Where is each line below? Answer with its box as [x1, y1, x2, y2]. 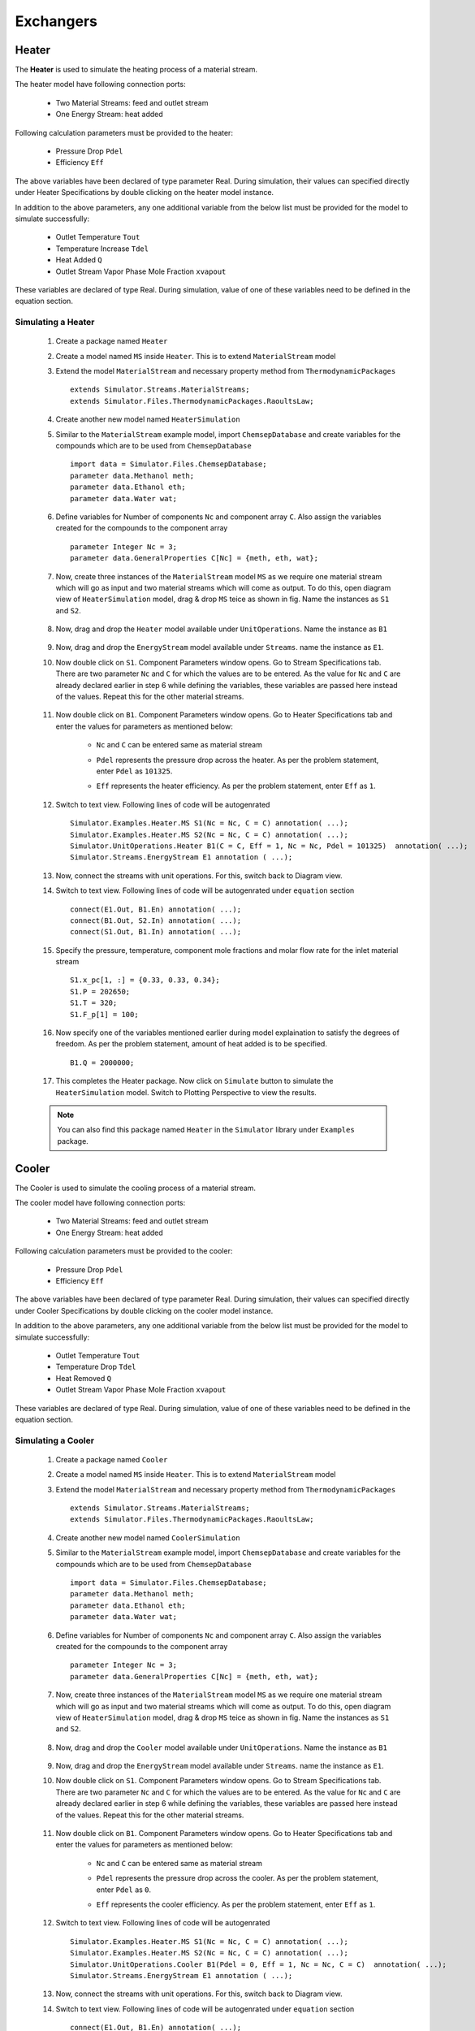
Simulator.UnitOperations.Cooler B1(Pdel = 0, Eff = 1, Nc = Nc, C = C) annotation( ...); [70, 1960, 447, 1969]
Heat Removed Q [55, 1373, 112, 1383]
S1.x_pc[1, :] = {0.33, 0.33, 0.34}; [70, 976, 221, 985]
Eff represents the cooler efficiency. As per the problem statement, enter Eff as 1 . [96, 1899, 376, 1909]
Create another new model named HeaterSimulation [55, 414, 240, 424]
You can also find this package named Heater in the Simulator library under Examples [57, 1125, 355, 1135]
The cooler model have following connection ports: [15, 1198, 186, 1208]
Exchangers [15, 12, 97, 30]
